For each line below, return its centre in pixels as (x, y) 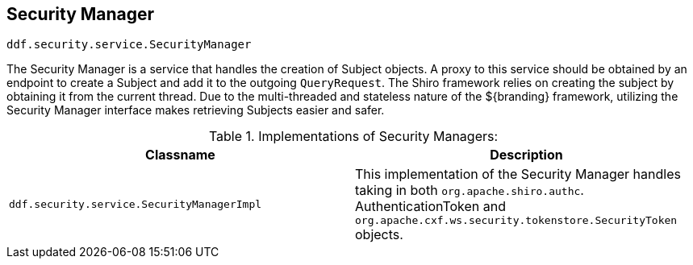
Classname (180, 155)
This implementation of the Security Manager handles (518, 174)
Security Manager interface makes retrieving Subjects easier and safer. (196, 110)
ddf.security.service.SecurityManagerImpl (136, 205)
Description (526, 155)
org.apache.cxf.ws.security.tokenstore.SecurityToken (516, 221)
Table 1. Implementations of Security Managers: (353, 137)
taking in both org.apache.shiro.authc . (470, 190)
